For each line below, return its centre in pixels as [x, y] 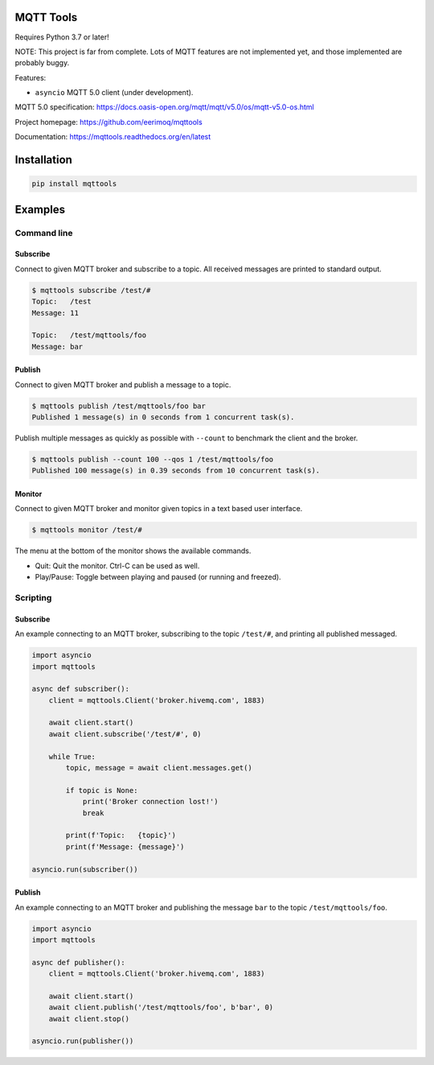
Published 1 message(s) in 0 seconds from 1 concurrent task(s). [163, 417]
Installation [43, 160]
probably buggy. [42, 63]
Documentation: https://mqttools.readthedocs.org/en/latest [113, 137]
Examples [40, 209]
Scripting [33, 597]
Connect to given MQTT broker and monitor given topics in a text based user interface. [159, 509]
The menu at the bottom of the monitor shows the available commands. [133, 551]
